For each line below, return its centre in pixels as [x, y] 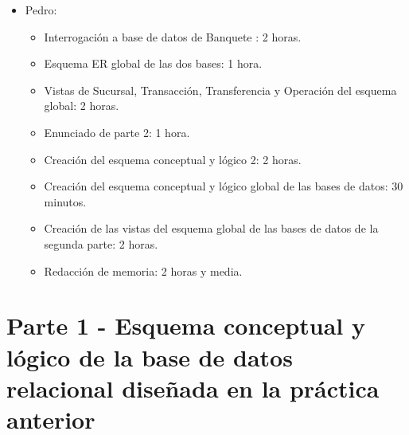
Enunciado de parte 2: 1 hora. [117, 132]
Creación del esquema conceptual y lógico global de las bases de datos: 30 [224, 186]
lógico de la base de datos [150, 357]
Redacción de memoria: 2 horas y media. [143, 270]
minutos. [65, 201]
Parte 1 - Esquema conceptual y [186, 325]
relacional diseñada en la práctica [193, 388]
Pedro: [41, 10]
